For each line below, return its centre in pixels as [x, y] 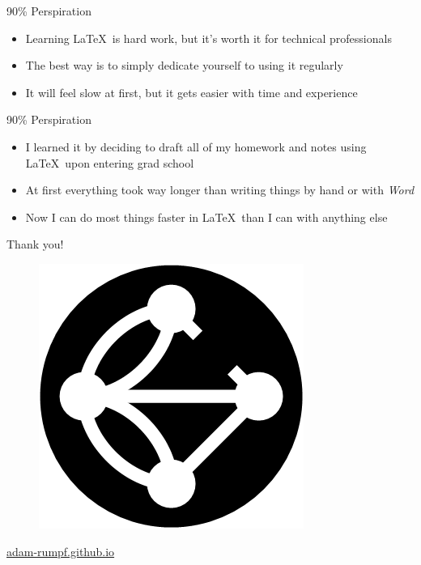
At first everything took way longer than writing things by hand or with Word [220, 190]
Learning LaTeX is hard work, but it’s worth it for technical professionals [208, 38]
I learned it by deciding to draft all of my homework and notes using [196, 146]
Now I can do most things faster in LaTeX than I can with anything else [206, 217]
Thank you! [35, 244]
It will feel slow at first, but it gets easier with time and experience [191, 92]
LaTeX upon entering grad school [110, 162]
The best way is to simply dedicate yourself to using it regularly [184, 65]
